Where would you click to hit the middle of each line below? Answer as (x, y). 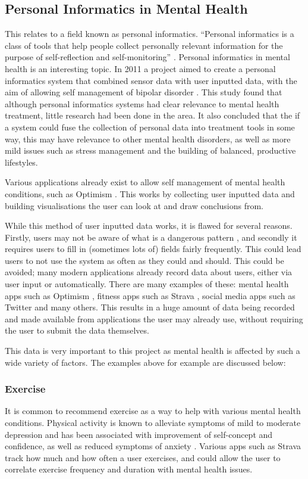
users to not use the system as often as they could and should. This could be (144, 260)
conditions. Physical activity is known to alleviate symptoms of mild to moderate (153, 423)
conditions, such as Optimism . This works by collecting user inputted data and (150, 193)
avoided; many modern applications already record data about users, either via (149, 272)
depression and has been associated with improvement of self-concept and (139, 434)
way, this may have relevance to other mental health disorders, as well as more (148, 139)
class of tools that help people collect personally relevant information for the (144, 45)
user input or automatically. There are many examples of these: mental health (147, 284)
